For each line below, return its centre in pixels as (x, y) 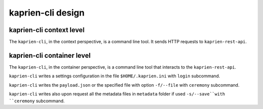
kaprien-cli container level (50, 55)
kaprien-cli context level (47, 30)
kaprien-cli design (47, 13)
